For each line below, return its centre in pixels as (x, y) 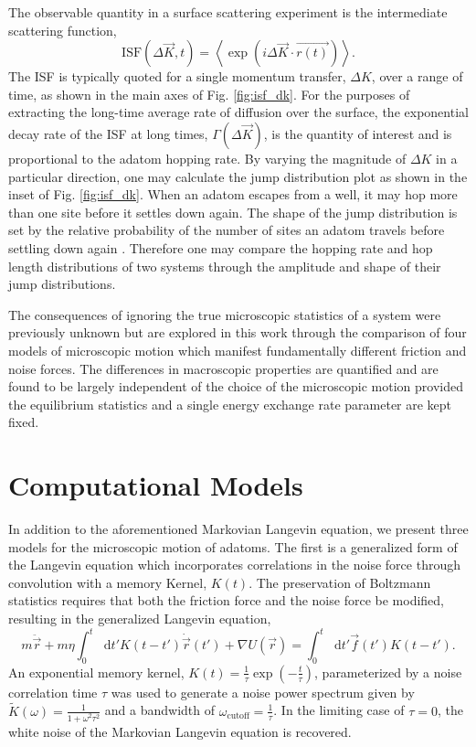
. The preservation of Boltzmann (340, 582)
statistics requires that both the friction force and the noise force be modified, (226, 600)
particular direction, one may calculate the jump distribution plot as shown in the (238, 176)
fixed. (24, 422)
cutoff (238, 716)
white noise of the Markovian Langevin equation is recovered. (180, 731)
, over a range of (417, 76)
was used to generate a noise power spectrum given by (263, 692)
